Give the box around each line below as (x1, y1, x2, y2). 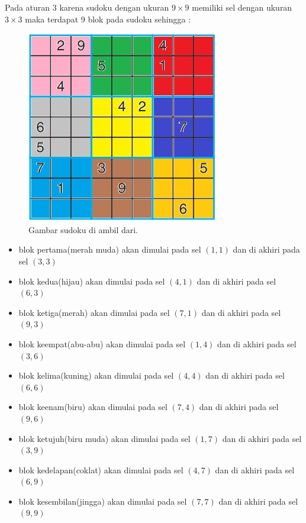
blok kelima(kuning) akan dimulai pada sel (18, 369, 174, 382)
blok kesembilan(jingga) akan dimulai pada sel (18, 495, 187, 507)
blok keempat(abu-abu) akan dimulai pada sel (18, 337, 186, 350)
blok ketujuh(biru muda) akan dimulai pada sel (18, 432, 191, 444)
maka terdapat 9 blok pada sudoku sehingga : (25, 12, 191, 25)
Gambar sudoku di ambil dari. (28, 223, 138, 235)
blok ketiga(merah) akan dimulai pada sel (18, 306, 170, 318)
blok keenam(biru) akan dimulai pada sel (18, 401, 168, 413)
